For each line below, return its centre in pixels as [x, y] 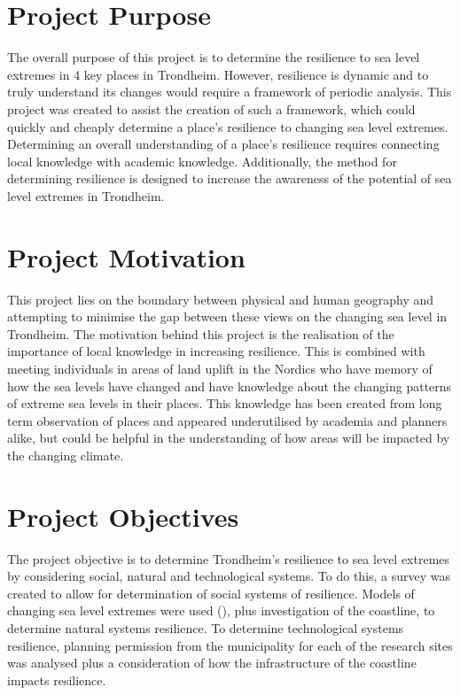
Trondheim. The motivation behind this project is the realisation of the [201, 333]
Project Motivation [126, 256]
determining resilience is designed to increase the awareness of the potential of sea [230, 178]
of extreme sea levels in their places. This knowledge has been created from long [225, 403]
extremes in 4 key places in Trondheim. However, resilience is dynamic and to [218, 74]
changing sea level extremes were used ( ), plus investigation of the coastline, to [221, 610]
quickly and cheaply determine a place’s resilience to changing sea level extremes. [228, 126]
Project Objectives [123, 516]
